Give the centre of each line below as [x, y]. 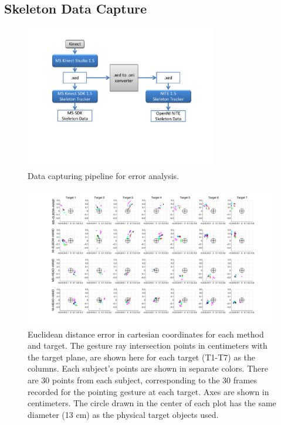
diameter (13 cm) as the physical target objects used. [123, 414]
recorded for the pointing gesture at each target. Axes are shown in [148, 391]
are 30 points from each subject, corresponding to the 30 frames [142, 380]
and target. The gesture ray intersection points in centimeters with [148, 345]
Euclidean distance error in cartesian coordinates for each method [146, 334]
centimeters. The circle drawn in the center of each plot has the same [152, 403]
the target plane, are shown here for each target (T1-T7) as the [142, 357]
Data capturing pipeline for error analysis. [104, 176]
